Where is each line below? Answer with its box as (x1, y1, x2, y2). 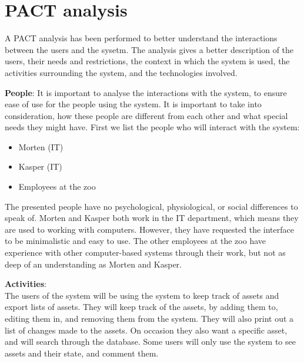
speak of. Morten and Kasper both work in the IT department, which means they (5, 212, 299, 224)
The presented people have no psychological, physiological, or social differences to (5, 200, 298, 212)
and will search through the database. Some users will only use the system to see (5, 335, 296, 348)
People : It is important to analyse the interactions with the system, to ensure (5, 86, 287, 98)
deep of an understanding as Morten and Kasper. (5, 258, 182, 270)
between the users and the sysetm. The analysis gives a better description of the (5, 43, 294, 55)
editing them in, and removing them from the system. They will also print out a (5, 312, 294, 324)
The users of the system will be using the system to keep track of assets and (5, 289, 279, 301)
